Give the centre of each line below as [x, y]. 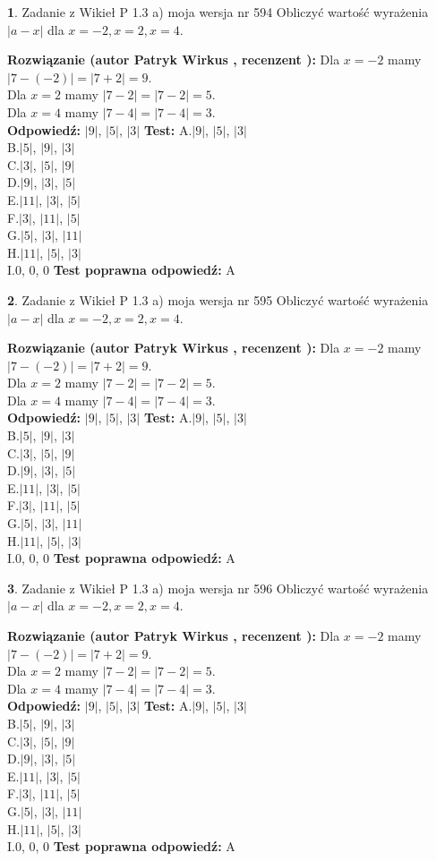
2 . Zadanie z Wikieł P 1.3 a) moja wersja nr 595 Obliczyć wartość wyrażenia [218, 299]
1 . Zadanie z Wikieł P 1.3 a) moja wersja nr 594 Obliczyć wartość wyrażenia [218, 12]
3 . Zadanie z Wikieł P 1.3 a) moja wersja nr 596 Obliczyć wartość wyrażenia [218, 588]
